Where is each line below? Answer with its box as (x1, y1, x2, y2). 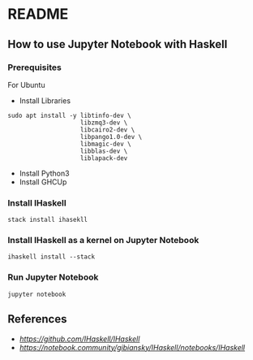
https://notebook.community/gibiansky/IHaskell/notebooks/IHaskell (19, 342, 246, 352)
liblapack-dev (79, 154, 128, 163)
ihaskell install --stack (7, 253, 95, 261)
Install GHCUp (19, 176, 67, 187)
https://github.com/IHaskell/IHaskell (19, 334, 140, 344)
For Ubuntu (7, 80, 45, 89)
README (7, 5, 69, 24)
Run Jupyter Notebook (7, 271, 99, 283)
